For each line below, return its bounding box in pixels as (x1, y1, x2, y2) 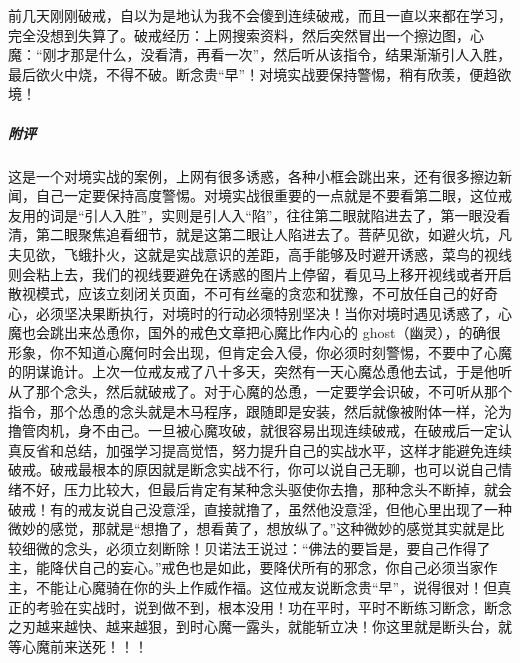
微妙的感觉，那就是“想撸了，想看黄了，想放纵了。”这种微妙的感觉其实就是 (8, 518, 491, 539)
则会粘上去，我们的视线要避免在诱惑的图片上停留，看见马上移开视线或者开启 (8, 263, 512, 284)
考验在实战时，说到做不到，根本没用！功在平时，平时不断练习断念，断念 (35, 596, 512, 617)
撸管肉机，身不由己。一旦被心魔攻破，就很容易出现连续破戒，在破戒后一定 (8, 420, 498, 441)
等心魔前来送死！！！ (8, 635, 148, 656)
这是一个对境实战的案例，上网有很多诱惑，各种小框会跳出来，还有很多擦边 (8, 165, 498, 186)
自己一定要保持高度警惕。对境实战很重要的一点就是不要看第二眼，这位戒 (35, 185, 512, 206)
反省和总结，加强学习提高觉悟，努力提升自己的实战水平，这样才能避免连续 (21, 439, 512, 460)
